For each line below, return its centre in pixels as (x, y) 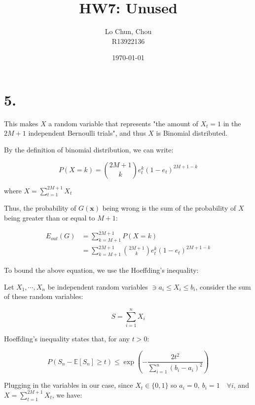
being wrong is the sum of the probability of (169, 208)
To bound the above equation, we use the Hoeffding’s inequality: (101, 270)
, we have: (67, 394)
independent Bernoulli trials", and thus (87, 133)
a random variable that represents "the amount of (123, 123)
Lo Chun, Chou (128, 31)
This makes (21, 123)
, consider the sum (223, 286)
